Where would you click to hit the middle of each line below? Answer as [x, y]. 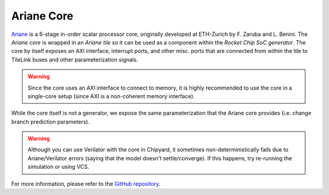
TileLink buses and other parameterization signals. [75, 59]
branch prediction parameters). [51, 121]
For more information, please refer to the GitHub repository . [86, 183]
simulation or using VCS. [58, 167]
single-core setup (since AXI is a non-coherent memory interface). [111, 96]
